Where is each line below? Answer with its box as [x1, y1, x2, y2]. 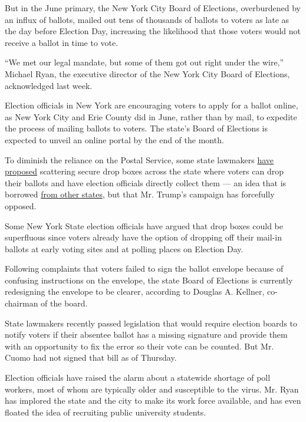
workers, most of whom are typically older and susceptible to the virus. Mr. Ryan [5, 383, 299, 395]
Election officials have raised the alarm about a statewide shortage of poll [5, 371, 271, 384]
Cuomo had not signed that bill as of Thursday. [5, 351, 177, 364]
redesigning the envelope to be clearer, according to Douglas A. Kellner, [5, 285, 265, 298]
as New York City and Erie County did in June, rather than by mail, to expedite [5, 110, 297, 123]
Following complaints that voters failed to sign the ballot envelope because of [5, 262, 284, 275]
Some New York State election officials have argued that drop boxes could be [5, 219, 283, 232]
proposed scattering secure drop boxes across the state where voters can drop [5, 165, 284, 177]
